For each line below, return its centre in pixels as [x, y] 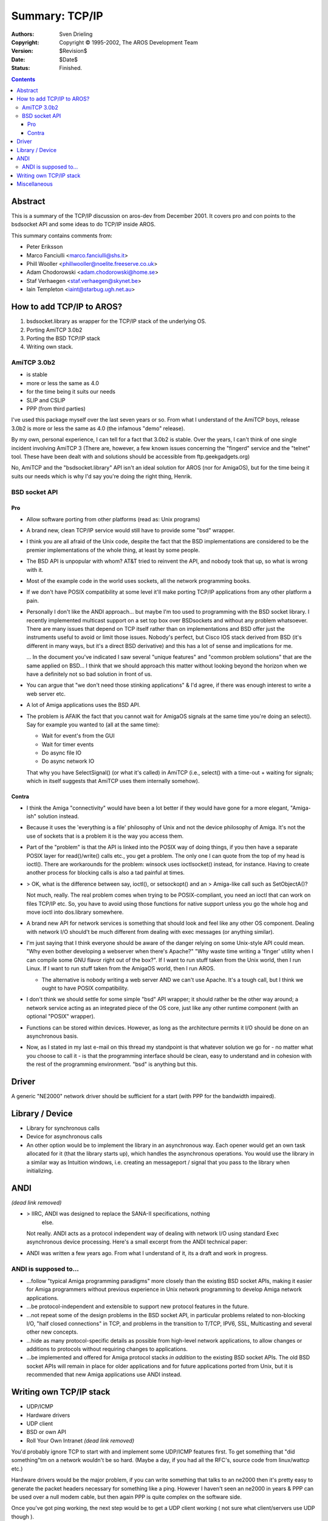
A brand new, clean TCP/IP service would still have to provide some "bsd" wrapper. [131, 531]
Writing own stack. [50, 347]
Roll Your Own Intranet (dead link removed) [80, 1440]
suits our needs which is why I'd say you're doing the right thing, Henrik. [102, 476]
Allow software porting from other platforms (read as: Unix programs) [113, 519]
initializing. [40, 1171]
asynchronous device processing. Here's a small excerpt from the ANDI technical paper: [137, 1242]
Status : [21, 68]
